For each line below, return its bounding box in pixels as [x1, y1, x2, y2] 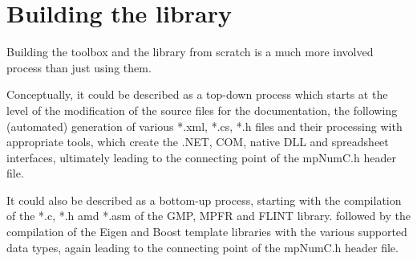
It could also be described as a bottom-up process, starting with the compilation [6, 191, 402, 208]
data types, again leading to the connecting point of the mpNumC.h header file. [6, 239, 399, 255]
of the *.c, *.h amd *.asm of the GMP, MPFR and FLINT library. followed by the [6, 207, 411, 224]
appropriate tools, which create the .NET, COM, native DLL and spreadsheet [6, 133, 389, 150]
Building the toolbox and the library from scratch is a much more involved [6, 43, 374, 60]
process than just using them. [6, 59, 152, 75]
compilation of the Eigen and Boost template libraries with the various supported [6, 223, 407, 240]
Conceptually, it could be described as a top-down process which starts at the [6, 86, 388, 103]
